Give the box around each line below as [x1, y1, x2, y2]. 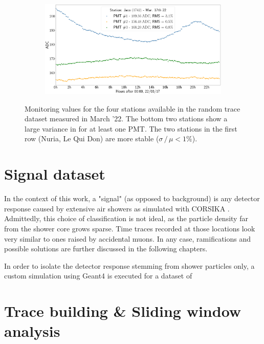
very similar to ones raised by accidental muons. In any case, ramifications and [4, 233, 251, 244]
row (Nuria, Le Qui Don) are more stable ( [25, 133, 159, 144]
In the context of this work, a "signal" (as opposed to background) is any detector [4, 193, 260, 204]
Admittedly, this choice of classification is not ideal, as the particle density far [4, 213, 248, 224]
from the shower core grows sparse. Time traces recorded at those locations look [4, 223, 255, 233]
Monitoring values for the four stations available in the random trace [25, 103, 240, 114]
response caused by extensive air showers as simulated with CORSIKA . [4, 203, 230, 213]
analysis [4, 320, 60, 341]
